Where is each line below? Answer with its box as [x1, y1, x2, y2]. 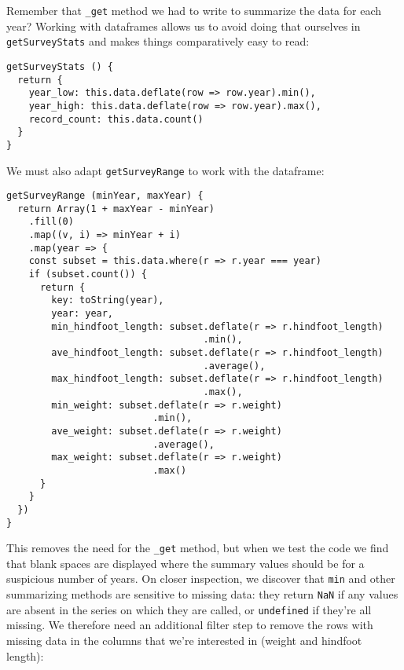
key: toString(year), [51, 295, 164, 306]
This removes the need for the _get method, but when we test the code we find [6, 540, 389, 556]
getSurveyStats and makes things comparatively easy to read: [6, 33, 310, 49]
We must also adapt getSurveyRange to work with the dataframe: [6, 162, 325, 178]
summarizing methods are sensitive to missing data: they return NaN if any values [6, 586, 398, 602]
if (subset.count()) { [28, 269, 147, 280]
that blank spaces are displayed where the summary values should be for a [6, 555, 365, 571]
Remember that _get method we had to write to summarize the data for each [6, 2, 382, 18]
